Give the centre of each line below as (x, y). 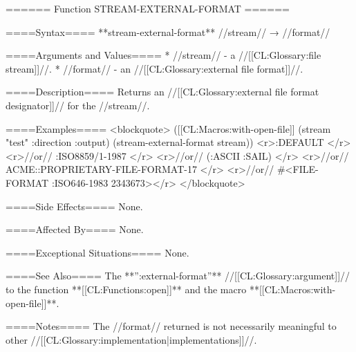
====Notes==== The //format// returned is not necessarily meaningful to (171, 326)
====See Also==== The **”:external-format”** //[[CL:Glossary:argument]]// (178, 276)
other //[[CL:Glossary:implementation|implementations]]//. (131, 339)
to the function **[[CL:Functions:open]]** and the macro (126, 289)
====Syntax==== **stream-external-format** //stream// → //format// (168, 31)
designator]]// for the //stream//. (78, 105)
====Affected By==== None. (75, 229)
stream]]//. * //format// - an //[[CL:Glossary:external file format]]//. (154, 68)
